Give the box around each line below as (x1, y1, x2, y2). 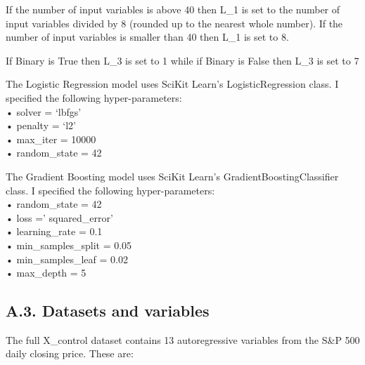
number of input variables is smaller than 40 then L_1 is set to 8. (6, 29, 289, 44)
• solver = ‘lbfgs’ (6, 104, 82, 119)
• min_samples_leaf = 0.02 (6, 251, 128, 266)
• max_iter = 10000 (6, 131, 96, 146)
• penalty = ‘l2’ (6, 118, 76, 133)
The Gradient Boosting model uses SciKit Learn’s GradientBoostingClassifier (6, 168, 339, 183)
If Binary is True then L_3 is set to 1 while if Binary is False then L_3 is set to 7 (6, 53, 359, 67)
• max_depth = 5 (6, 265, 87, 280)
